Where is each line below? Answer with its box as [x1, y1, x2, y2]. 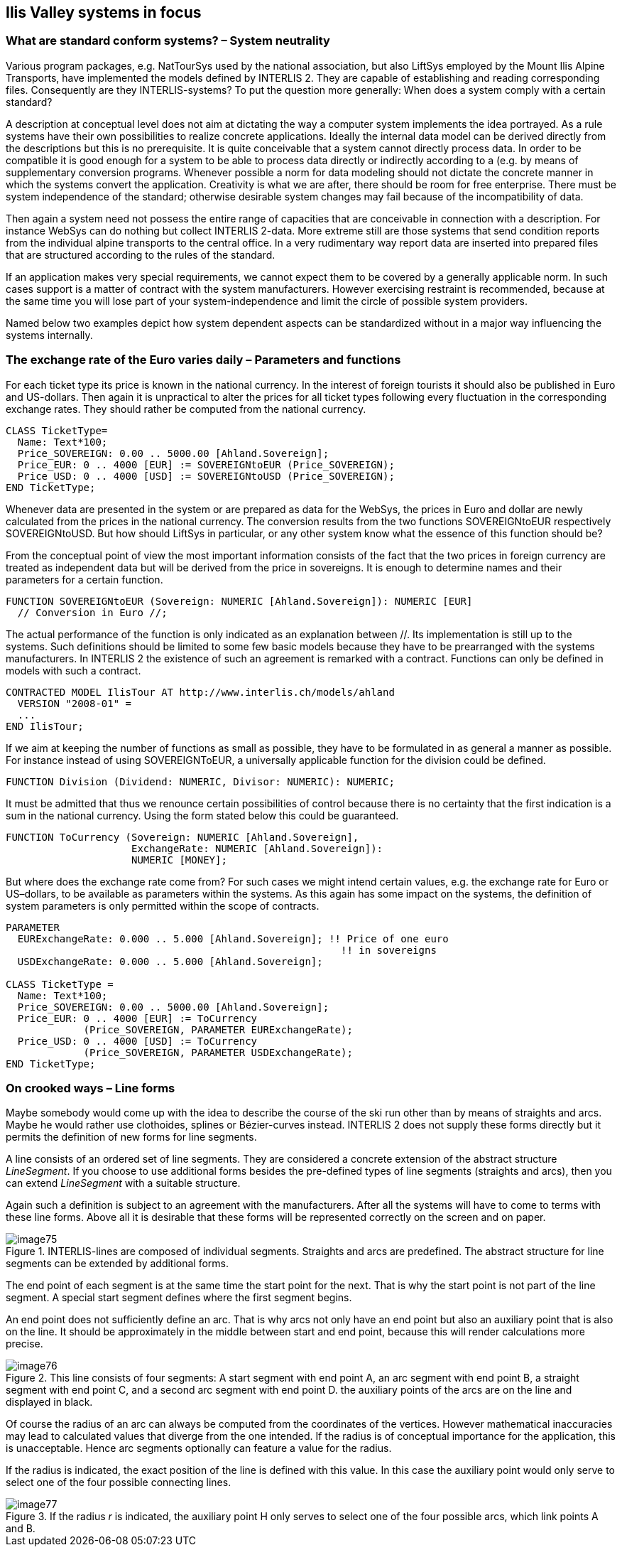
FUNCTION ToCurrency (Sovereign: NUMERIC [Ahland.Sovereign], [6, 831, 359, 843]
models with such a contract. [6, 664, 141, 677]
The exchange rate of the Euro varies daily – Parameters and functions [6, 352, 401, 367]
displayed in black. [6, 1396, 93, 1409]
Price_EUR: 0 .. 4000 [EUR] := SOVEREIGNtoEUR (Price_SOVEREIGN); [17, 458, 395, 470]
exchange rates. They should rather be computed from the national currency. [6, 402, 366, 415]
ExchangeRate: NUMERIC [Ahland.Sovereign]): [131, 842, 383, 854]
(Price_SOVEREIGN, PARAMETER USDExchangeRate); [83, 1046, 353, 1058]
